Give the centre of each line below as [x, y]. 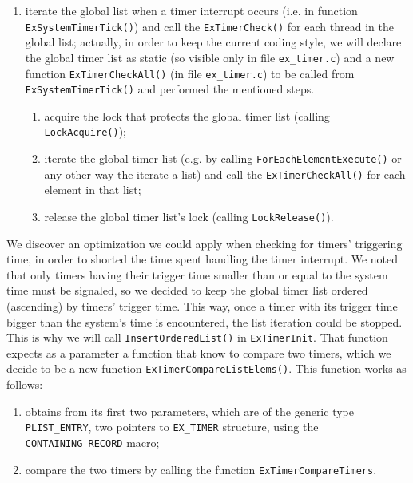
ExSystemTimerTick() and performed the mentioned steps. [170, 89]
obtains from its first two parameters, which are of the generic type [189, 411]
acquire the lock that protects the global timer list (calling [187, 115]
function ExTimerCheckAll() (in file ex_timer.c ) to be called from [190, 73]
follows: [25, 384]
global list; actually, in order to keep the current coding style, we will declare [213, 42]
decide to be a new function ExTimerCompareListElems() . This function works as [206, 368]
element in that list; [93, 190]
